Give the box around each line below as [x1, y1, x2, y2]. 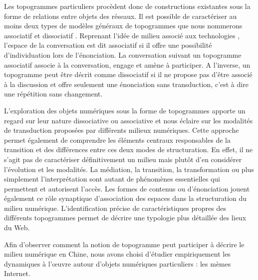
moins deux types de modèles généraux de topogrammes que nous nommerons [4, 20, 243, 31]
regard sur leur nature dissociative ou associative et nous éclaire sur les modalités [4, 115, 253, 125]
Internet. [4, 268, 30, 279]
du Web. [4, 222, 30, 233]
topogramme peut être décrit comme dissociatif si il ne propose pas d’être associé [4, 69, 253, 80]
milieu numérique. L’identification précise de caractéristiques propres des [4, 202, 226, 213]
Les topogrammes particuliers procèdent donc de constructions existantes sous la [4, 1, 251, 11]
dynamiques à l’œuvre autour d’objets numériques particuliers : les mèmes [4, 258, 231, 269]
